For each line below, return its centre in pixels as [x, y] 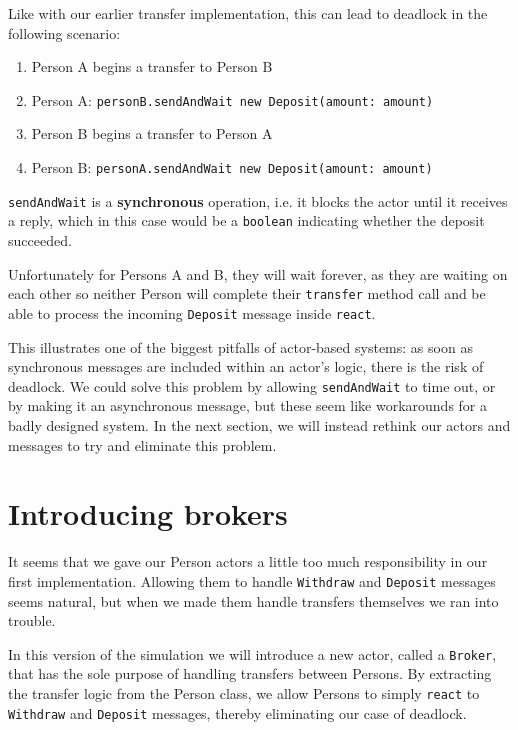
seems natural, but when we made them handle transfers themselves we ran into [253, 600]
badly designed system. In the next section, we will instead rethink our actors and [259, 424]
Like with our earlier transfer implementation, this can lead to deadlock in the [248, 13]
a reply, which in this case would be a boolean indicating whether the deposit [246, 220]
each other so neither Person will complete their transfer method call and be [247, 293]
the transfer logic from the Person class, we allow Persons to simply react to [244, 692]
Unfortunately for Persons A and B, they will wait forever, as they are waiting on [258, 273]
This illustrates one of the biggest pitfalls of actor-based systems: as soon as [240, 346]
